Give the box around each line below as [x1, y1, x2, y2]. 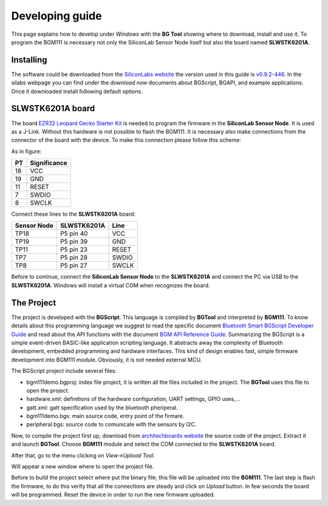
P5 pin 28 [60, 253, 88, 262]
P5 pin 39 [60, 238, 88, 246]
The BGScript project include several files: [11, 368, 117, 375]
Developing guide [11, 9, 103, 22]
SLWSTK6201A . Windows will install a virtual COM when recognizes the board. [11, 281, 210, 289]
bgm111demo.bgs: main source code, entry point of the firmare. [26, 412, 185, 420]
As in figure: [11, 148, 42, 155]
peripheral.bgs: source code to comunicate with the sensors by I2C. [26, 421, 197, 428]
